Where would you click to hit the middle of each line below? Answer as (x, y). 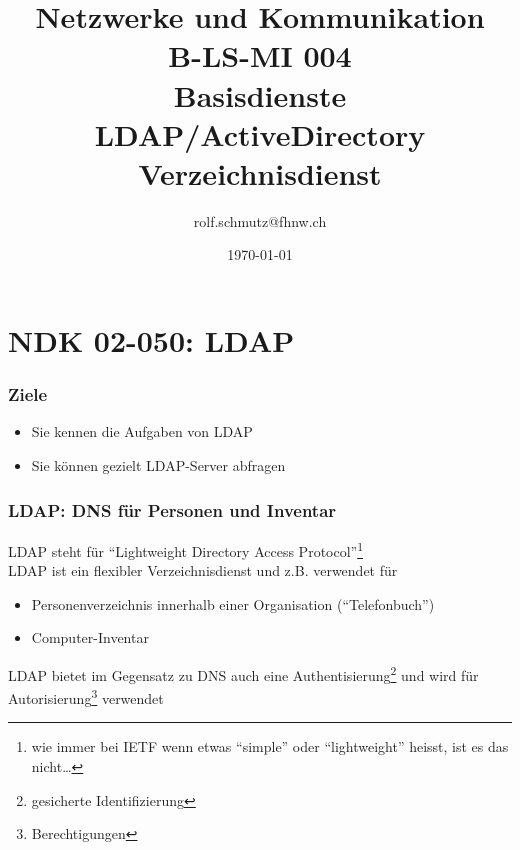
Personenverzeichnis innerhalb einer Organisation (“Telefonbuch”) (233, 603)
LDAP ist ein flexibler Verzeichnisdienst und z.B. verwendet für (203, 570)
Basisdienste (260, 94)
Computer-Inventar (90, 637)
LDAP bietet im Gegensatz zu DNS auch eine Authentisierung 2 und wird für (243, 673)
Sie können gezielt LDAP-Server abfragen (158, 465)
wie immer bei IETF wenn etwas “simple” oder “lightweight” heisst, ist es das (270, 746)
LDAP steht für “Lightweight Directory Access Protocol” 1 (186, 549)
